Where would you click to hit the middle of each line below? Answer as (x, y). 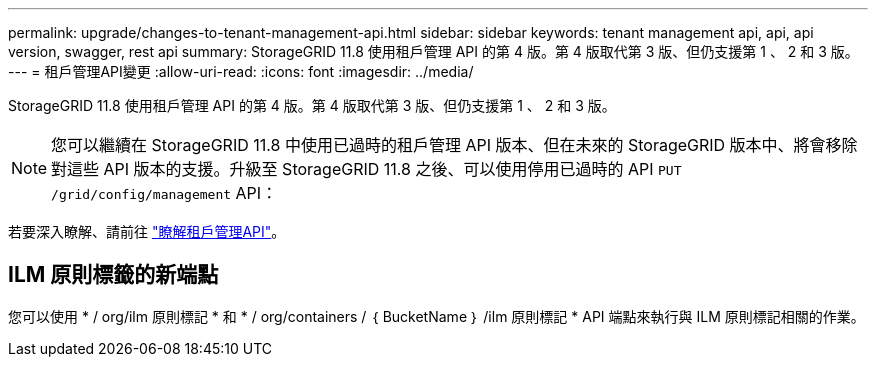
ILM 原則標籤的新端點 (113, 275)
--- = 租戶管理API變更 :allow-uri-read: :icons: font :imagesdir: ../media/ (241, 71)
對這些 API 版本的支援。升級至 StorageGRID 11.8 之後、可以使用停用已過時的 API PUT (366, 169)
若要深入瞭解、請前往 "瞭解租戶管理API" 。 (147, 231)
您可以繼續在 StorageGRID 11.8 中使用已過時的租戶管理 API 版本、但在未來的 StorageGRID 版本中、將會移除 (454, 145)
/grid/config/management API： (164, 193)
